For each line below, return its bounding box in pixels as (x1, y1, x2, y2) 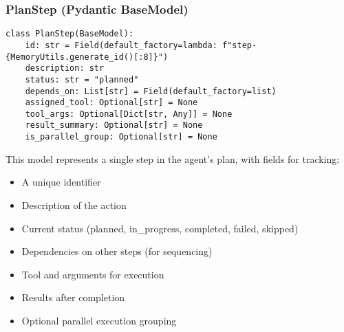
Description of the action (21, 197, 127, 212)
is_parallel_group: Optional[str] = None (25, 132, 217, 142)
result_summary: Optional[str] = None (25, 120, 203, 131)
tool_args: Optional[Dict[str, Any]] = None (25, 109, 233, 119)
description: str (25, 63, 105, 74)
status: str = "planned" (25, 74, 139, 85)
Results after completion (21, 290, 125, 305)
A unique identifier (21, 175, 101, 189)
